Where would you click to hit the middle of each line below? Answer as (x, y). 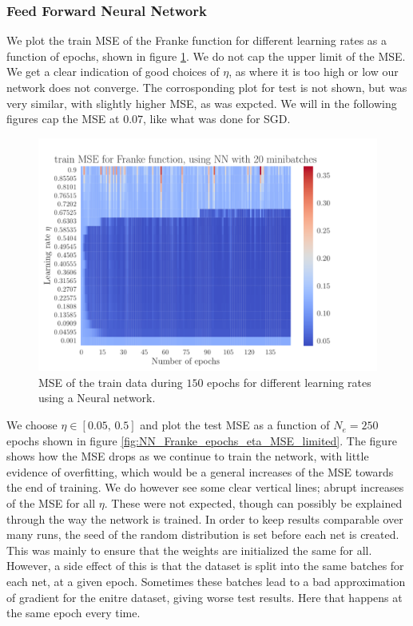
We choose (32, 425)
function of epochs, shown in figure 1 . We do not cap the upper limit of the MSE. (206, 56)
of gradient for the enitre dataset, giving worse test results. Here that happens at (205, 597)
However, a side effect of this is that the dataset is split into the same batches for (205, 566)
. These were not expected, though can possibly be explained (253, 503)
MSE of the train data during (111, 382)
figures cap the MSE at (63, 119)
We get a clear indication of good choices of (113, 72)
